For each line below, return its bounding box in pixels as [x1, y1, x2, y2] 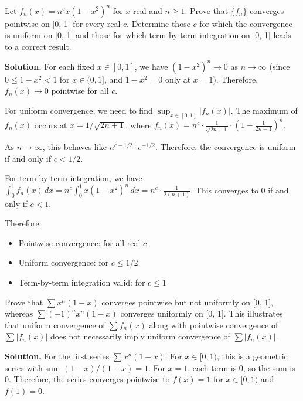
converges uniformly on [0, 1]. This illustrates [120, 307, 283, 320]
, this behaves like [42, 141, 107, 153]
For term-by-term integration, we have [5, 172, 142, 184]
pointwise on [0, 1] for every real [5, 17, 121, 29]
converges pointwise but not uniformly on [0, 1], [101, 295, 273, 308]
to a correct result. [5, 40, 72, 52]
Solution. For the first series [5, 349, 110, 362]
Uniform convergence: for [18, 256, 109, 269]
